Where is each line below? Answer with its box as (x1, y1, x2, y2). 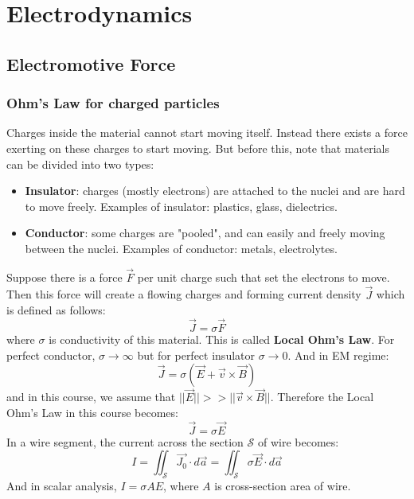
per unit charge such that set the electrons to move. (137, 268, 390, 285)
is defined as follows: (6, 302, 106, 318)
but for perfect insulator (137, 346, 255, 363)
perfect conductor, (6, 346, 96, 363)
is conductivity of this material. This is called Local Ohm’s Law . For (49, 330, 395, 347)
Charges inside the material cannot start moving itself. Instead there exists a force (6, 124, 408, 141)
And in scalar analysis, (6, 478, 117, 494)
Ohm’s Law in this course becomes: (6, 403, 178, 420)
